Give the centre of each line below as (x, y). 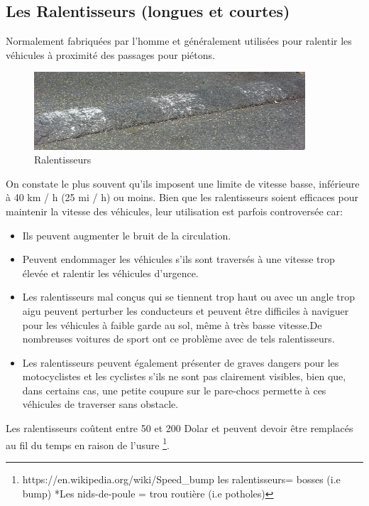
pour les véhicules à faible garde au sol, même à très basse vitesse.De (172, 324)
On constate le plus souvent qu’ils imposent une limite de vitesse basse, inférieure (183, 183)
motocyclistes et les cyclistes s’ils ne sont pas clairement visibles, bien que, (184, 376)
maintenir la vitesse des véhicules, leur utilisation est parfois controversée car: (174, 211)
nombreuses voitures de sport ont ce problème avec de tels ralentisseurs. (178, 339)
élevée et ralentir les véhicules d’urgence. (110, 273)
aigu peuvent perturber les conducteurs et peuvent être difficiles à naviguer (186, 310)
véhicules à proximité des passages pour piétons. (110, 54)
